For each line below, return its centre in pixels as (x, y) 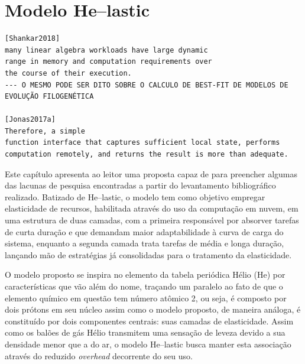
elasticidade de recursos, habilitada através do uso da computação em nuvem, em (152, 208)
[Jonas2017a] (30, 120)
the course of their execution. (68, 73)
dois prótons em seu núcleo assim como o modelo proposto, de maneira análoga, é (153, 309)
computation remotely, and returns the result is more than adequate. (147, 155)
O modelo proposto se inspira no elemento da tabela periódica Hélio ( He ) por (145, 274)
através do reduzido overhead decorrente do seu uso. (99, 355)
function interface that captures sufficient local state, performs (142, 143)
